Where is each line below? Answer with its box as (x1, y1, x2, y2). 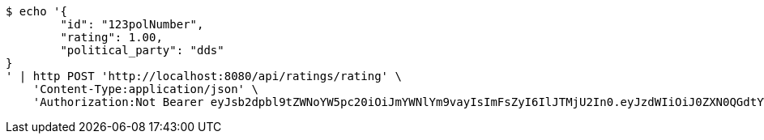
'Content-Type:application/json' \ (32, 83, 258, 95)
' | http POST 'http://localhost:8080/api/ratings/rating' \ (6, 70, 402, 83)
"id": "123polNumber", (60, 18, 204, 31)
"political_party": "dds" (60, 44, 224, 57)
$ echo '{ (6, 5, 67, 18)
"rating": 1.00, (60, 31, 163, 44)
